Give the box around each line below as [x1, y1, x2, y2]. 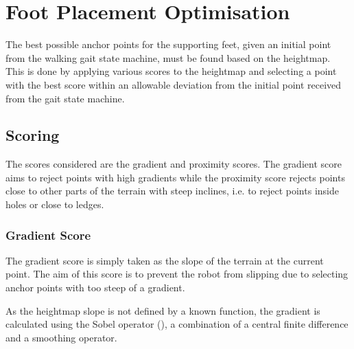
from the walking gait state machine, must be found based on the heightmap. [5, 50, 331, 65]
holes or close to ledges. [5, 197, 104, 212]
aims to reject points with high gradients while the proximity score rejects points [5, 170, 345, 184]
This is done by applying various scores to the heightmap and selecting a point [5, 64, 337, 78]
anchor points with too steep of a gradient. [5, 280, 185, 295]
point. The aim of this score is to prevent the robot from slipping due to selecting [5, 267, 349, 281]
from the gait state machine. [5, 91, 125, 105]
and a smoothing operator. [5, 330, 117, 344]
